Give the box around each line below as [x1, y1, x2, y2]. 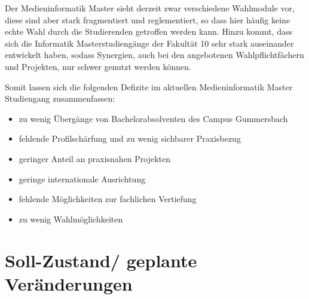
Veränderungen [5, 271, 133, 295]
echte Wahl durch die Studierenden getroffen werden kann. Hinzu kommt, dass [5, 25, 292, 38]
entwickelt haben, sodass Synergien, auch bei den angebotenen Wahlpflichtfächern [5, 48, 304, 61]
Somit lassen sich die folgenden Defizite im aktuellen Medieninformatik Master [5, 80, 293, 93]
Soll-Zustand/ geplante [5, 248, 197, 272]
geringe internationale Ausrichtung [19, 172, 146, 185]
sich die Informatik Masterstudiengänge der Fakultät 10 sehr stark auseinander [5, 36, 294, 49]
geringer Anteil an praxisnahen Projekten [19, 152, 171, 164]
